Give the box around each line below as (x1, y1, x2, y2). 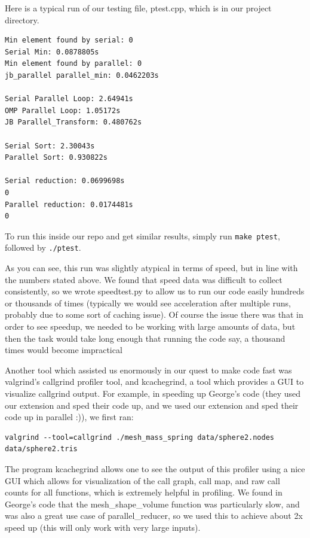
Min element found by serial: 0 (5, 36, 133, 45)
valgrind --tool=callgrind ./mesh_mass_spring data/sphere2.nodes (5, 433, 275, 442)
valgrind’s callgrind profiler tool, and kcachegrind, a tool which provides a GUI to (5, 375, 304, 388)
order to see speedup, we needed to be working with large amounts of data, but (5, 320, 296, 332)
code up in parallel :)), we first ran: (5, 411, 134, 423)
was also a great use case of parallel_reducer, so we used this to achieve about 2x (5, 509, 303, 522)
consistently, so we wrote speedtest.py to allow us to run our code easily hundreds (5, 285, 305, 297)
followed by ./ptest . (5, 241, 81, 254)
